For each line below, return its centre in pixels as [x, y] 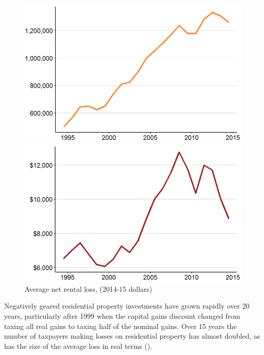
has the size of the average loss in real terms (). [78, 346]
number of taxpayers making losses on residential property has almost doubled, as [132, 336]
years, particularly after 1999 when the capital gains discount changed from [122, 316]
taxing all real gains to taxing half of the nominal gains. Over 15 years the [121, 326]
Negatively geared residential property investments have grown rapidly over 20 [127, 306]
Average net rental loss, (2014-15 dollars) [88, 288]
